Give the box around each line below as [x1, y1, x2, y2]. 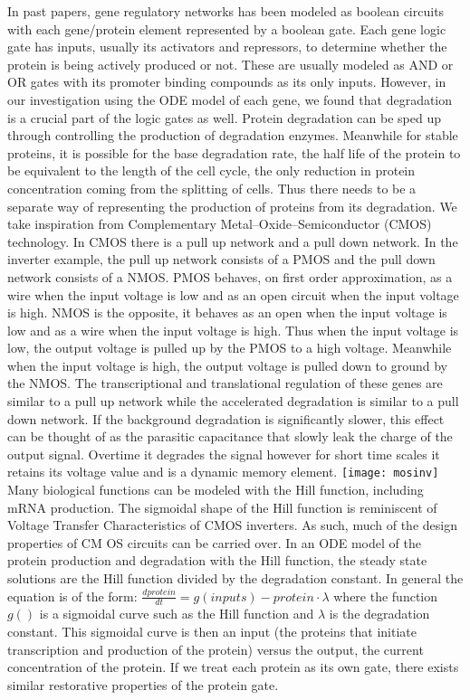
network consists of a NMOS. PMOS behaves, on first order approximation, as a [7, 267, 453, 286]
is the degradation [329, 604, 430, 623]
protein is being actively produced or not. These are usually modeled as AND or [7, 54, 454, 73]
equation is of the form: [7, 586, 138, 605]
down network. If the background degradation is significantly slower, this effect [7, 409, 445, 428]
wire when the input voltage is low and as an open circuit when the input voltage [7, 285, 459, 304]
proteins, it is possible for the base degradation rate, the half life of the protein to [7, 143, 461, 162]
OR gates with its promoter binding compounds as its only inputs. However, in [7, 72, 446, 91]
